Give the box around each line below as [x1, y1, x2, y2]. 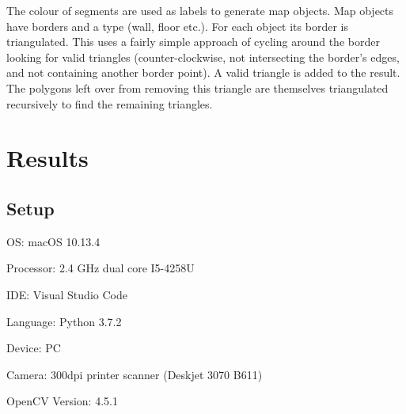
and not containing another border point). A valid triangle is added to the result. [6, 64, 400, 81]
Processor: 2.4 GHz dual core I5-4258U [6, 260, 195, 276]
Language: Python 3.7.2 [6, 313, 122, 329]
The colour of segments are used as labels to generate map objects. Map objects [6, 2, 394, 18]
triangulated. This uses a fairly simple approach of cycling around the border [6, 33, 380, 50]
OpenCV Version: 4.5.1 [6, 393, 118, 409]
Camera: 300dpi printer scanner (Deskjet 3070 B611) [6, 366, 263, 382]
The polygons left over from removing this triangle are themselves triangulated [6, 79, 389, 96]
